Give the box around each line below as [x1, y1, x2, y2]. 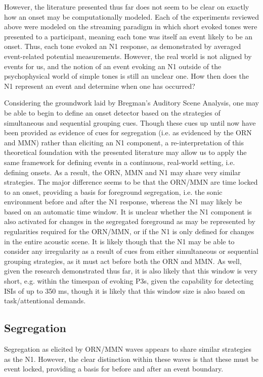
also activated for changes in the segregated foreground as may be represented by [4, 216, 255, 227]
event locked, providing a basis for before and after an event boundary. [4, 363, 224, 374]
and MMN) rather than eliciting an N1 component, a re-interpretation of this [4, 137, 244, 147]
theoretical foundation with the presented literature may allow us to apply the [4, 147, 247, 157]
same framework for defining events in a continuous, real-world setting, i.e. [4, 156, 235, 167]
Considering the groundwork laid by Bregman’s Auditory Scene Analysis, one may [4, 97, 259, 108]
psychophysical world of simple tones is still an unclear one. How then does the [4, 71, 249, 81]
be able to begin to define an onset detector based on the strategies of [4, 107, 221, 118]
